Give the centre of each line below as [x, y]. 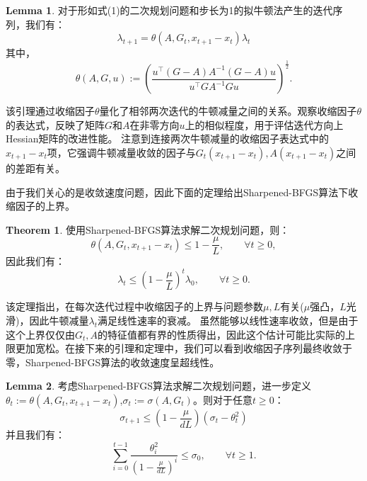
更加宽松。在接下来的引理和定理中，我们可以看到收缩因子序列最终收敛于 [183, 348]
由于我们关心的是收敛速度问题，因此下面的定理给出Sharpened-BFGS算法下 [177, 192]
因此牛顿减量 [59, 321]
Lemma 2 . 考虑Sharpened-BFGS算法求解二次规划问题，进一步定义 [159, 386]
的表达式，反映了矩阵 [55, 124]
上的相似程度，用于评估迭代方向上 [264, 124]
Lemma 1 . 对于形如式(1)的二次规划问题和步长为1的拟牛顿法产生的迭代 [169, 10]
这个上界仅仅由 [40, 334]
